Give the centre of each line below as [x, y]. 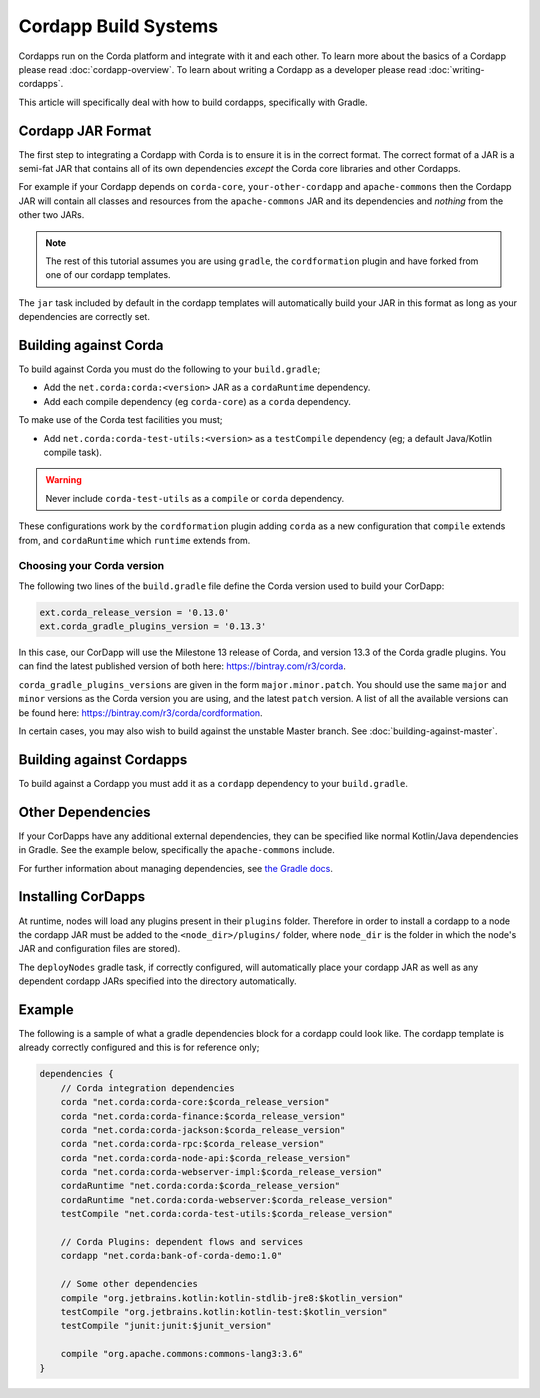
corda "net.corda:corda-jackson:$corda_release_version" [203, 1129]
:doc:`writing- [456, 69]
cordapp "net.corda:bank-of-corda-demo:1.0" [171, 1256]
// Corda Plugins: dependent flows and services [182, 1242]
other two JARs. [51, 215]
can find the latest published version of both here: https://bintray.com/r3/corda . [182, 666]
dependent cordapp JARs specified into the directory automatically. [157, 981]
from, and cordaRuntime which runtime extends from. [134, 540]
